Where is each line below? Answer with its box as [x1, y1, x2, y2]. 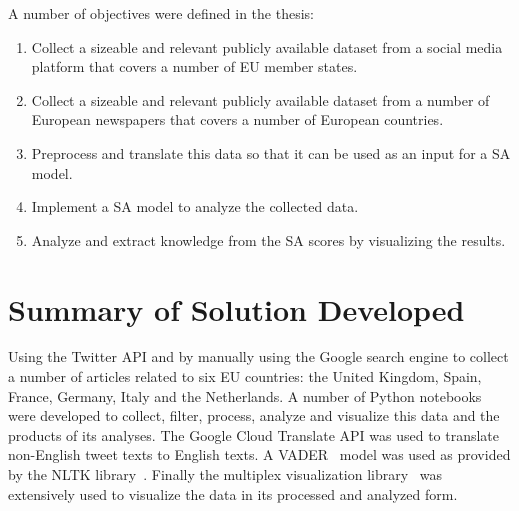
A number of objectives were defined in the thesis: [8, 3, 314, 23]
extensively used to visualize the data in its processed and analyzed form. [8, 483, 458, 504]
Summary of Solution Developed [8, 288, 465, 329]
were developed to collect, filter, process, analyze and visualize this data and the [8, 405, 500, 426]
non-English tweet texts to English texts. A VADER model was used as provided [8, 444, 511, 465]
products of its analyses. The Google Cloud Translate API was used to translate [8, 424, 500, 445]
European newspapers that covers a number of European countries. [31, 109, 444, 130]
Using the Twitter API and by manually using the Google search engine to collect [8, 346, 509, 367]
